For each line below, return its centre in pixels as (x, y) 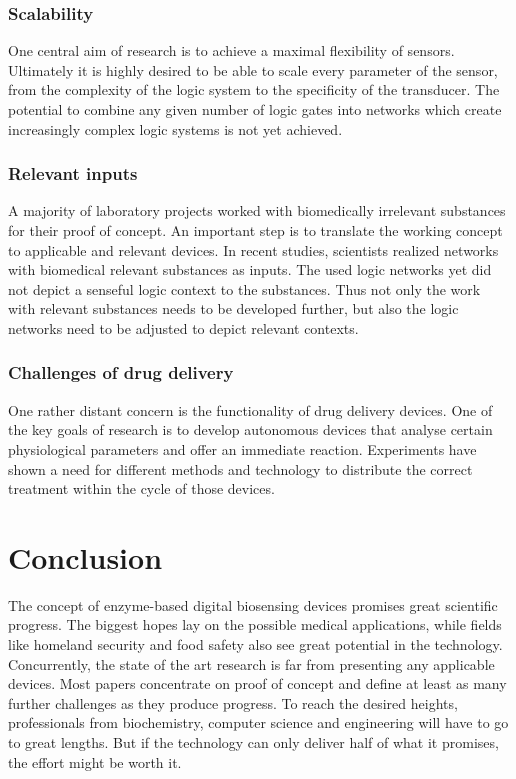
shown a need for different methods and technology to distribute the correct (240, 468)
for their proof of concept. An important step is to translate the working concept (255, 230)
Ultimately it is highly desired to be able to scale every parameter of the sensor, (253, 69)
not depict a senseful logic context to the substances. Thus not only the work (244, 288)
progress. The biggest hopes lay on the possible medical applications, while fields (255, 624)
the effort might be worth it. (95, 761)
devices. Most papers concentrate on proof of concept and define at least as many (257, 683)
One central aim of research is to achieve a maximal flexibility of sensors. (231, 50)
